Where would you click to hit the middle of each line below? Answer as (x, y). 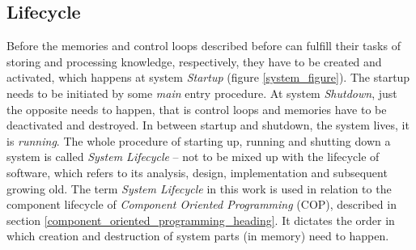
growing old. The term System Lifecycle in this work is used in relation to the (199, 188)
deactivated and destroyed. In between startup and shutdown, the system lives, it (208, 125)
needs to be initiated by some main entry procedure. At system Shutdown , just (202, 93)
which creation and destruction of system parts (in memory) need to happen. (198, 236)
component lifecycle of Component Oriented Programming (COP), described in (202, 204)
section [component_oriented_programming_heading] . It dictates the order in (201, 220)
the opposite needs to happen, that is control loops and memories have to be (197, 109)
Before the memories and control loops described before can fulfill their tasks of (204, 46)
